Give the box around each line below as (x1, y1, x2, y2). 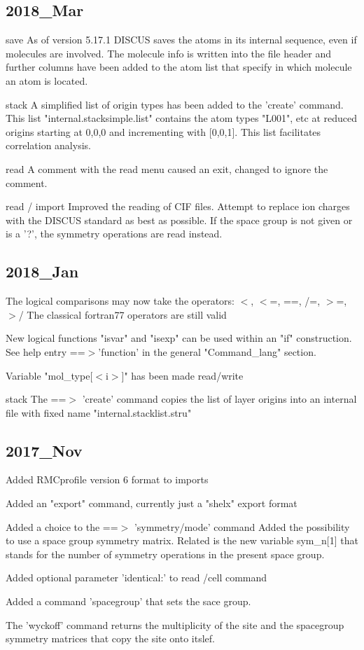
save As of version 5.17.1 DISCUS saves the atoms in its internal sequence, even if (6, 32, 357, 47)
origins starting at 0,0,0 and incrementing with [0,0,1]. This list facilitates (6, 124, 321, 139)
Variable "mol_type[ (6, 368, 93, 382)
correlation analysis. (6, 138, 91, 153)
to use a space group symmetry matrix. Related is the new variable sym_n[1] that (6, 533, 358, 548)
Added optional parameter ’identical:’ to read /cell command (6, 570, 267, 585)
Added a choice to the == (6, 519, 118, 534)
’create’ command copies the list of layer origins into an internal (82, 392, 357, 406)
